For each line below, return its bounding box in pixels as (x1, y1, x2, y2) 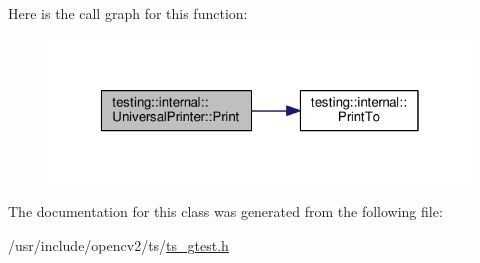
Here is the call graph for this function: (8, 3, 248, 23)
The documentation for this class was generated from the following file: (8, 201, 443, 222)
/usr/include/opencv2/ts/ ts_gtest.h (8, 234, 229, 255)
